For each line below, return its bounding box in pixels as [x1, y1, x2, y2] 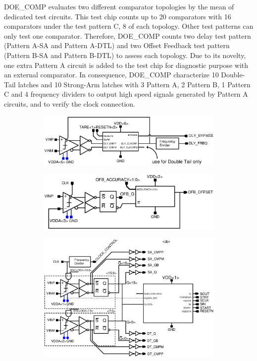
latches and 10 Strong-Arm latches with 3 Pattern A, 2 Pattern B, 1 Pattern [18, 79, 251, 89]
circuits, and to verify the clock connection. [4, 98, 135, 109]
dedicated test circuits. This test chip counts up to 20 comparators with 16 [4, 11, 231, 21]
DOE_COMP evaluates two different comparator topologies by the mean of [4, 1, 234, 11]
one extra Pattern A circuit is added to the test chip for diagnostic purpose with [4, 60, 249, 70]
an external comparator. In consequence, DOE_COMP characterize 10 [4, 69, 219, 80]
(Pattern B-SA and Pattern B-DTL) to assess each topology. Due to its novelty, [4, 50, 246, 60]
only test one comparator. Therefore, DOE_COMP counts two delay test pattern [4, 30, 251, 41]
